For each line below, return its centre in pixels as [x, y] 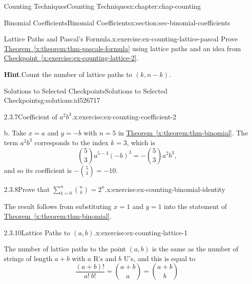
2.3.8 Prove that [27, 189]
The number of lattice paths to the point [65, 249]
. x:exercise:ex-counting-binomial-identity [165, 189]
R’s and [105, 258]
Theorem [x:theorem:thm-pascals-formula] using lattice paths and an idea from [123, 48]
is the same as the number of [195, 249]
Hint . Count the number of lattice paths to [68, 74]
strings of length [28, 258]
